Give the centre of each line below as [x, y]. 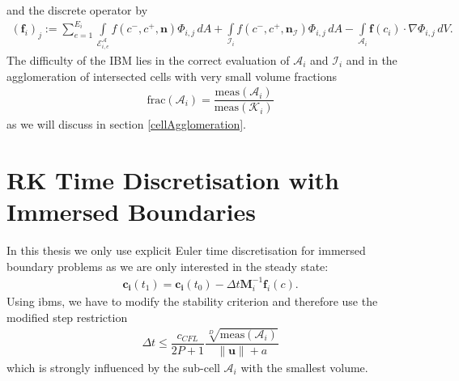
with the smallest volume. [304, 367]
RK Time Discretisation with [173, 180]
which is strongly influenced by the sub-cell [113, 367]
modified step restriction [67, 317]
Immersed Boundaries [131, 212]
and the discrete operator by [77, 10]
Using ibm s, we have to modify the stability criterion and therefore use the [192, 301]
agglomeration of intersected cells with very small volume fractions [172, 76]
